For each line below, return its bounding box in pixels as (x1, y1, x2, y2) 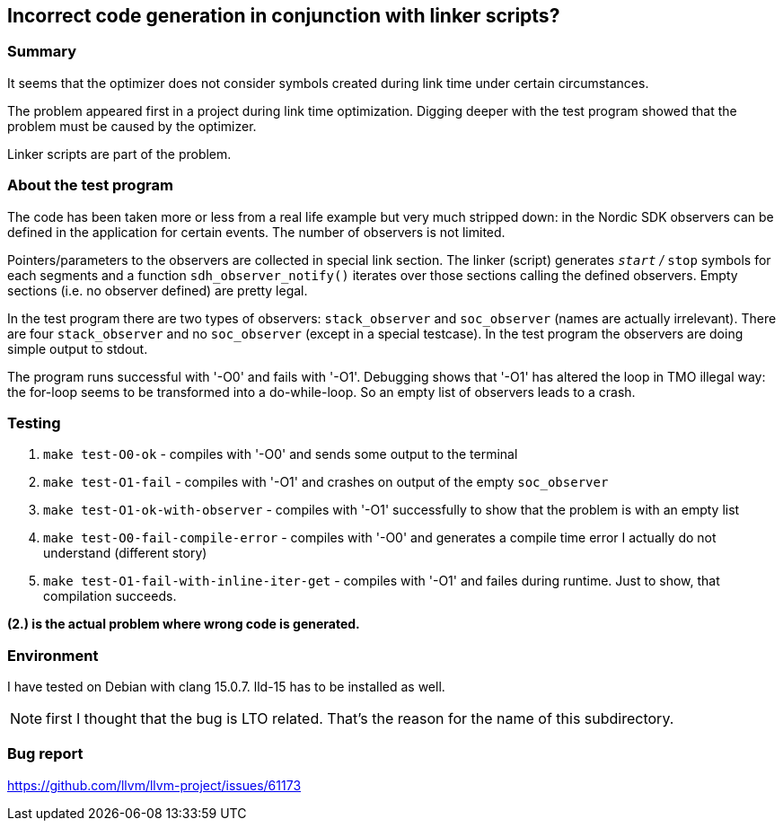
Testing (7, 413, 61, 432)
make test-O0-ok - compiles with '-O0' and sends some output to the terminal (43, 446, 518, 462)
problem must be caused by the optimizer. (7, 118, 257, 134)
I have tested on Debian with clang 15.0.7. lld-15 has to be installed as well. (7, 679, 445, 695)
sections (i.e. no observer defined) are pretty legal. (7, 282, 308, 298)
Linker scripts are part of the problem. (7, 145, 232, 162)
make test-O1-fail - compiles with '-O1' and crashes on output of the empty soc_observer (43, 474, 609, 490)
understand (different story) (43, 545, 207, 561)
